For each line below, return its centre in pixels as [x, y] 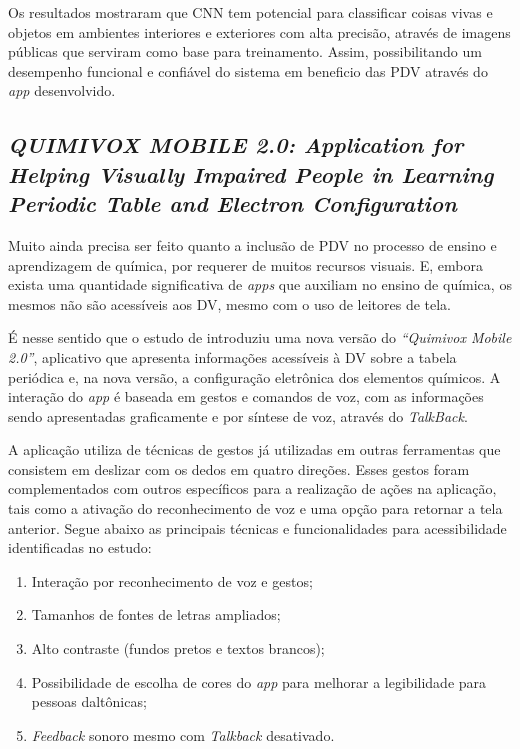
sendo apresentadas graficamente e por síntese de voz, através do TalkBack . [238, 415]
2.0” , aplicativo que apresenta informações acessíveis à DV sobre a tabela [232, 356]
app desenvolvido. [62, 90]
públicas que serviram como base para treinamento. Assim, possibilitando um [245, 51]
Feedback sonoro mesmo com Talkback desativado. [183, 734]
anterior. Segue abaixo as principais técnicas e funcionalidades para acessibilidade [257, 527]
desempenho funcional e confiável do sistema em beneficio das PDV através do [248, 70]
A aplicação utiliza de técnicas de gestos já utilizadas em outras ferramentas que [254, 449]
